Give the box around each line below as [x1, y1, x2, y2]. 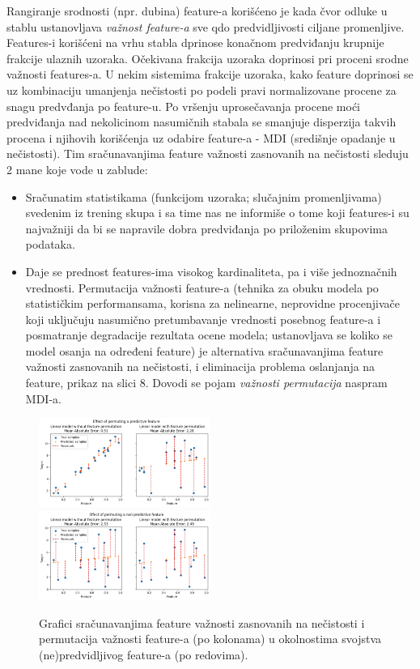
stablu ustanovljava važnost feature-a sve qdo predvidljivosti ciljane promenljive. [6, 18, 405, 35]
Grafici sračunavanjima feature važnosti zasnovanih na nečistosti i [39, 614, 365, 631]
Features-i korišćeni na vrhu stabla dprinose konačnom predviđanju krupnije [6, 34, 384, 51]
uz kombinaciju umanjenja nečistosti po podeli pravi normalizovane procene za [6, 81, 397, 98]
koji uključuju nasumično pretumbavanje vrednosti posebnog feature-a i [25, 310, 381, 327]
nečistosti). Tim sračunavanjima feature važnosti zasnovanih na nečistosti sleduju [6, 145, 409, 162]
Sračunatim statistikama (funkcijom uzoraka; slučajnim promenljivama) [25, 188, 382, 205]
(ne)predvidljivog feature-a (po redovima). [39, 646, 248, 663]
